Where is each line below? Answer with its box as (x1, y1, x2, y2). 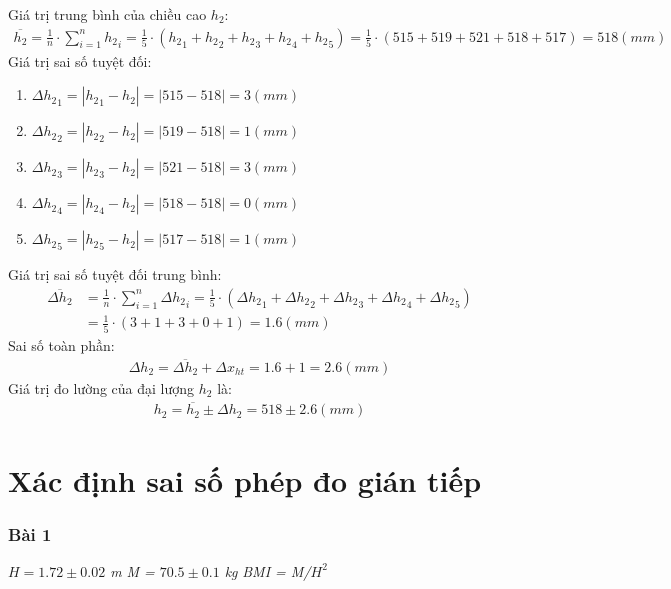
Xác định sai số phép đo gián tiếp (8, 459, 482, 500)
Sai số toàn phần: (8, 334, 115, 355)
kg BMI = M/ (224, 560, 311, 581)
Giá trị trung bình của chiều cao (8, 4, 207, 24)
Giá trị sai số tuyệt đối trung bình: (8, 264, 222, 285)
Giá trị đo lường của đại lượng (8, 377, 195, 398)
